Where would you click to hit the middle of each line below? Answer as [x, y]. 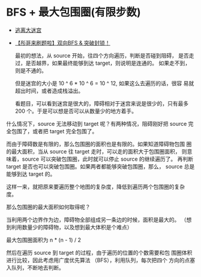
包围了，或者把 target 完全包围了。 [54, 131]
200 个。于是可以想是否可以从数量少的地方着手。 [76, 111]
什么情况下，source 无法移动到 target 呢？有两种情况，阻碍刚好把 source [97, 124]
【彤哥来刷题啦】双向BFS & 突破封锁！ [63, 43]
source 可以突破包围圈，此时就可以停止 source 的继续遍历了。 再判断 [108, 159]
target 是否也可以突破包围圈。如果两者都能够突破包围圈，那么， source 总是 [100, 166]
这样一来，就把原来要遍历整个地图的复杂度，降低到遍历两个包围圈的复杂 [95, 186]
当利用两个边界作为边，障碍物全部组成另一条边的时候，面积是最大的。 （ [96, 219]
